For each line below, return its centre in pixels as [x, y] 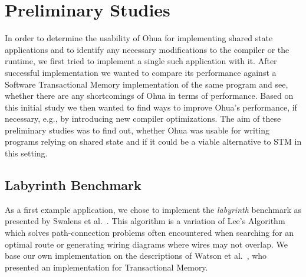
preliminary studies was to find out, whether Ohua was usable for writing [137, 130]
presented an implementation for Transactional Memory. [106, 267]
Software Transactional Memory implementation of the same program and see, [147, 84]
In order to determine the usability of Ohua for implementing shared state [139, 38]
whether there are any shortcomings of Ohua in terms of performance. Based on [149, 96]
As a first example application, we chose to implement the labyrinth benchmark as [153, 209]
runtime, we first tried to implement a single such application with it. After [141, 61]
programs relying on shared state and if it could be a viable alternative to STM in [153, 141]
